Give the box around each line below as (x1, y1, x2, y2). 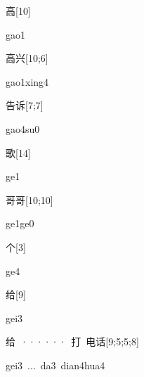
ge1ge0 (6, 216, 34, 231)
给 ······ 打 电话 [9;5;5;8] (6, 334, 139, 349)
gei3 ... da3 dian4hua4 (6, 357, 105, 372)
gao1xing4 (6, 74, 49, 89)
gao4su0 (6, 121, 40, 136)
